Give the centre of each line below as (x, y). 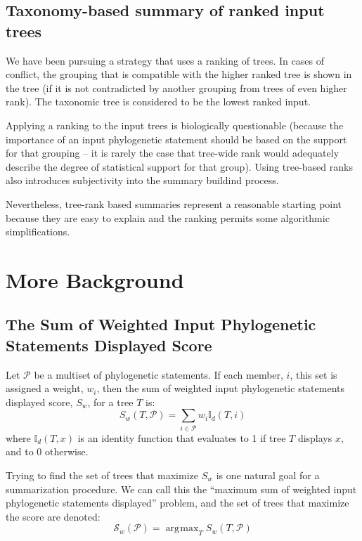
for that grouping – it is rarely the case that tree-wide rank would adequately (173, 153)
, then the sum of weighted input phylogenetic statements (220, 388)
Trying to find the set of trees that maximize (102, 475)
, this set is (313, 374)
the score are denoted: (53, 516)
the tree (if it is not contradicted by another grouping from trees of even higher (176, 87)
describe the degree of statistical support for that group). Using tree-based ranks (179, 166)
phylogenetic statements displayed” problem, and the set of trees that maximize (177, 503)
